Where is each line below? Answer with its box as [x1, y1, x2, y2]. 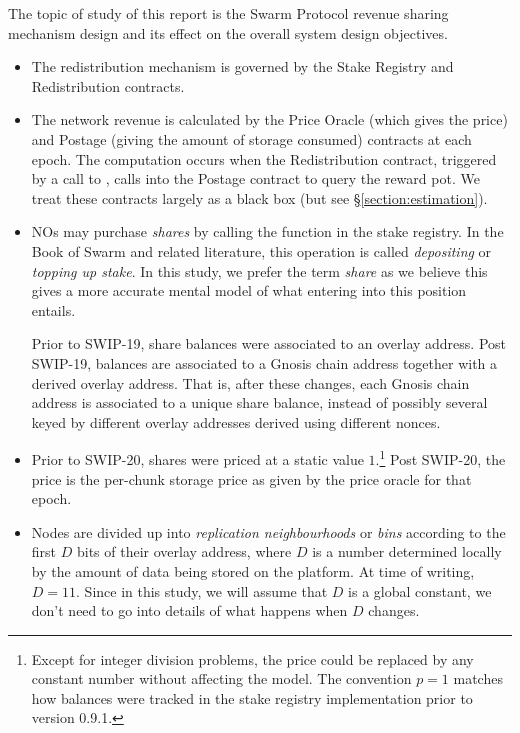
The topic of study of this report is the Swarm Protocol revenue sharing [8, 3, 449, 23]
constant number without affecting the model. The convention [31, 668, 412, 689]
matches [453, 668, 503, 689]
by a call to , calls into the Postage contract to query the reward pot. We [31, 168, 480, 189]
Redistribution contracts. [31, 75, 185, 96]
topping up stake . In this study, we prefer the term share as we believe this [31, 260, 488, 281]
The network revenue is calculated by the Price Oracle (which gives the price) [31, 109, 508, 130]
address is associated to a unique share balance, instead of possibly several [31, 392, 488, 413]
